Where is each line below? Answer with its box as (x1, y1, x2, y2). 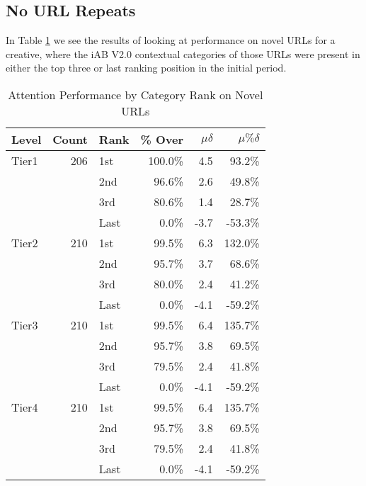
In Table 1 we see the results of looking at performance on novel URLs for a (6, 33, 336, 47)
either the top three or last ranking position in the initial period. (6, 60, 287, 75)
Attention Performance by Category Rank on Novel (8, 86, 263, 103)
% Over (140, 130, 184, 147)
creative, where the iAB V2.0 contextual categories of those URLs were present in (6, 46, 360, 61)
